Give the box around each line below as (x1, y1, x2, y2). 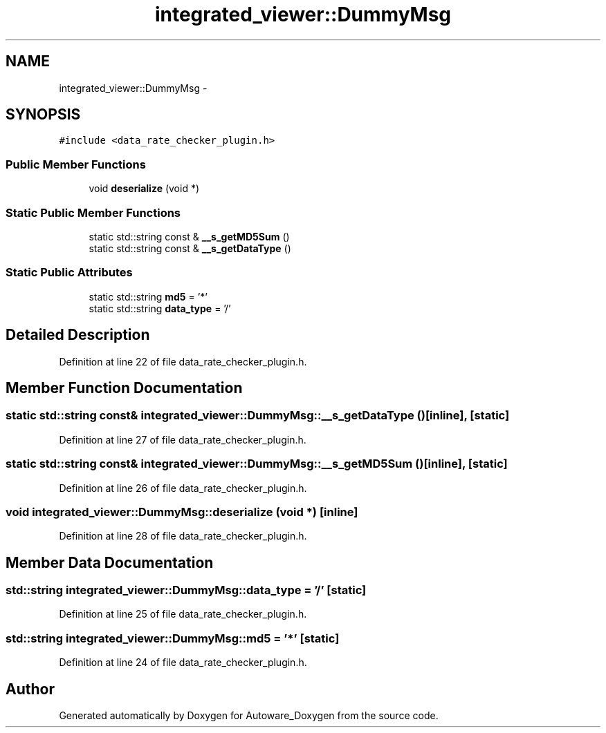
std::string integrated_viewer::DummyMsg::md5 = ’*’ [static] (6, 631, 340, 645)
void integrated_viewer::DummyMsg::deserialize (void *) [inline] (6, 504, 358, 519)
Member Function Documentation (6, 379, 243, 397)
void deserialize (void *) (89, 182, 200, 195)
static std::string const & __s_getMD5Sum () (89, 230, 290, 242)
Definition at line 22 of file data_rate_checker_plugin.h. (59, 355, 307, 368)
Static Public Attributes (6, 265, 133, 280)
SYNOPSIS (6, 106, 81, 124)
